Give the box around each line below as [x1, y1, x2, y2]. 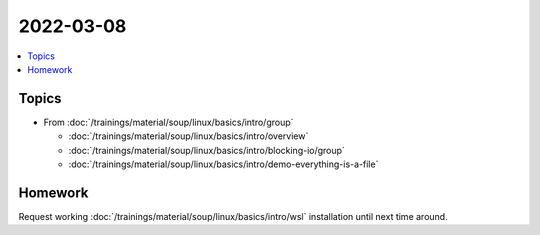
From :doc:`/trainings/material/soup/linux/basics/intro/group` [43, 116, 294, 128]
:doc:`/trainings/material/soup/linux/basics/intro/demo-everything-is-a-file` [68, 158, 379, 170]
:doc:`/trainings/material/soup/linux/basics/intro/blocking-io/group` [68, 144, 345, 156]
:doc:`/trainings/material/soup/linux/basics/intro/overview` [68, 130, 309, 142]
